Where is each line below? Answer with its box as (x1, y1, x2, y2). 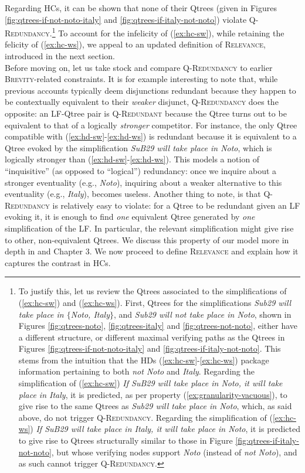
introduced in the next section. (5, 50, 115, 62)
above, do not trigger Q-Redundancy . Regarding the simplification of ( (18, 411, 273, 423)
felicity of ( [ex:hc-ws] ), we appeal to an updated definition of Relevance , (5, 38, 266, 50)
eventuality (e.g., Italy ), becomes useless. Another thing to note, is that (5, 188, 261, 200)
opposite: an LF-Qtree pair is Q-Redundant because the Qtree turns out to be (5, 107, 287, 119)
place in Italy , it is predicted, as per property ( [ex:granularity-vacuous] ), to (18, 388, 287, 400)
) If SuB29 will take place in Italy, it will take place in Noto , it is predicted (30, 423, 300, 435)
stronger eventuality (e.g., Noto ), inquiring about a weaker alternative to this (5, 176, 282, 188)
